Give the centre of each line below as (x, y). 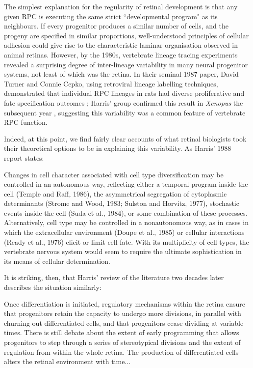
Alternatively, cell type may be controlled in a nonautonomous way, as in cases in (126, 222)
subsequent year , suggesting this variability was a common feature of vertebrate (125, 112)
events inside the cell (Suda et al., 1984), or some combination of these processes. (126, 212)
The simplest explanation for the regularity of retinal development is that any (121, 6)
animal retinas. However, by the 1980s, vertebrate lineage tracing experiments (121, 54)
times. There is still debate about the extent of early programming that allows (122, 332)
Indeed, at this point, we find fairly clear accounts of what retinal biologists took (125, 138)
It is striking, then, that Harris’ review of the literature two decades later (114, 277)
